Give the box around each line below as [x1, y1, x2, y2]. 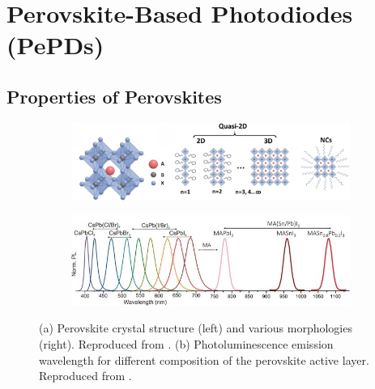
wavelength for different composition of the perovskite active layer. [39, 351, 369, 368]
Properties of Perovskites [6, 83, 222, 108]
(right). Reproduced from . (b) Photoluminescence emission [39, 335, 334, 352]
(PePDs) [6, 28, 104, 61]
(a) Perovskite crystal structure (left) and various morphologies [39, 319, 352, 336]
